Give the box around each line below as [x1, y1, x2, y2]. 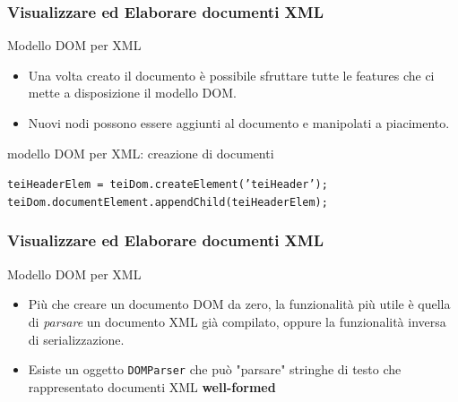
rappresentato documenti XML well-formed [28, 377, 276, 396]
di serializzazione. [28, 329, 125, 348]
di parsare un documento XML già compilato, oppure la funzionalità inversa [28, 312, 446, 330]
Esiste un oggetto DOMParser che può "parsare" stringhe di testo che [28, 360, 402, 379]
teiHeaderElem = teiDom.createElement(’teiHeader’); [7, 178, 328, 192]
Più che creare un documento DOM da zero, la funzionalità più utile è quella [28, 295, 451, 313]
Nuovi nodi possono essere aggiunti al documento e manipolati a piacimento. [28, 114, 450, 132]
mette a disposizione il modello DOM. [28, 83, 237, 102]
